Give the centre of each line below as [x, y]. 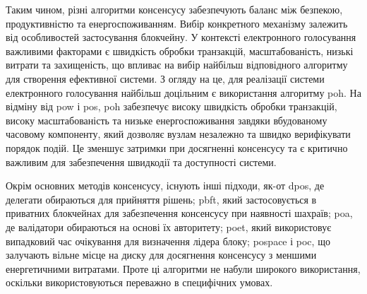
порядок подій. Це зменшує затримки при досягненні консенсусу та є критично [177, 147]
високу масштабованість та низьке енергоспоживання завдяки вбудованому [167, 120]
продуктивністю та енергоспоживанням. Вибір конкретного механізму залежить [177, 23]
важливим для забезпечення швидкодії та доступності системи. [141, 161]
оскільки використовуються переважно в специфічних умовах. [139, 282]
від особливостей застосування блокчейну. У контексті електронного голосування [181, 37]
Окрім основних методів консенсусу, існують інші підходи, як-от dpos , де [165, 186]
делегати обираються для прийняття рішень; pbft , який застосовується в [161, 199]
